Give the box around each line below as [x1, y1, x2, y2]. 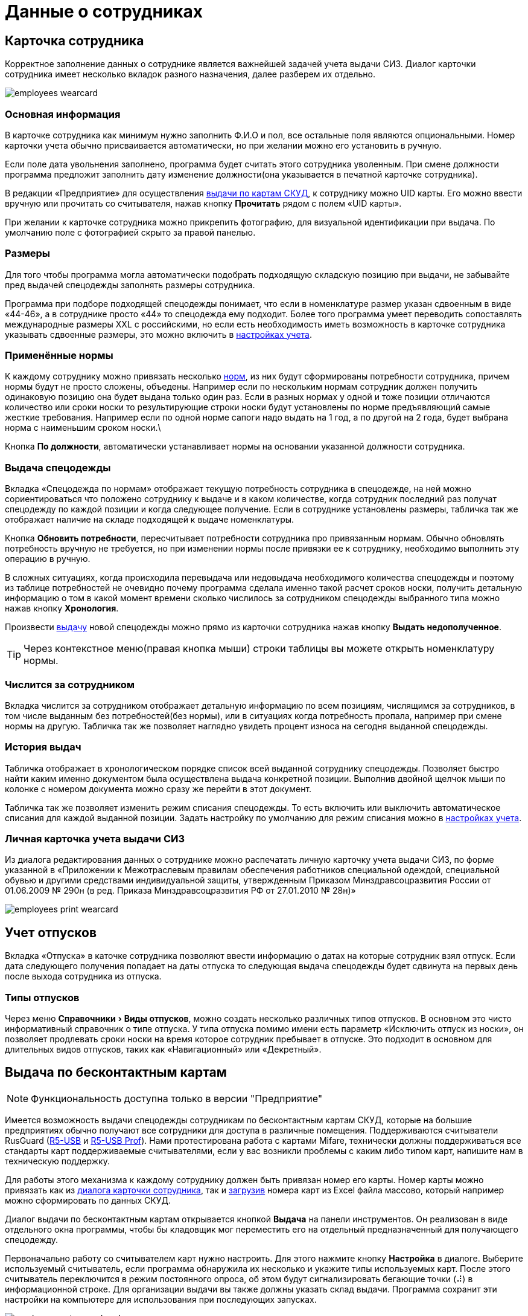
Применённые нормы [5, 349, 113, 362]
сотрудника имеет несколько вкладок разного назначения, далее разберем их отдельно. [5, 69, 376, 80]
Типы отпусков [5, 991, 80, 1004]
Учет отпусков [5, 924, 97, 940]
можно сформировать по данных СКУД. [5, 1195, 171, 1205]
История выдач [5, 741, 81, 753]
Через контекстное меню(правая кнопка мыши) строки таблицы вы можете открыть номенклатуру [24, 642, 495, 655]
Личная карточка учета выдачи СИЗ [5, 833, 185, 845]
